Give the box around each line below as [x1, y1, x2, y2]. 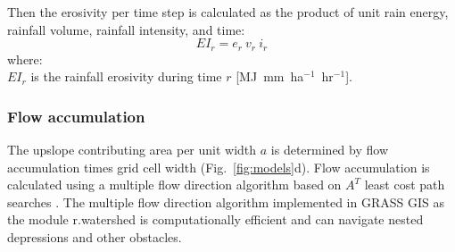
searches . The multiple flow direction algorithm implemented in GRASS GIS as [7, 192, 444, 211]
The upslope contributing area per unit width [7, 140, 257, 159]
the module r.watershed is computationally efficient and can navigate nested [7, 210, 424, 229]
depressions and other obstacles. [7, 228, 182, 247]
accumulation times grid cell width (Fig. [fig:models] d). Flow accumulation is [7, 157, 430, 176]
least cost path [364, 175, 445, 194]
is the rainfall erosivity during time [30, 67, 222, 86]
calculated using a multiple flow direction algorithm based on [7, 175, 342, 194]
